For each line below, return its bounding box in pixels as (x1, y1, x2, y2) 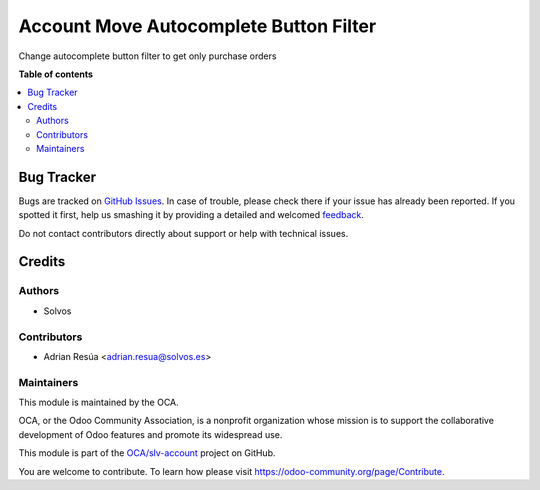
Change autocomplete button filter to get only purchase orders (18, 50, 277, 62)
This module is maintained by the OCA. (18, 396, 179, 409)
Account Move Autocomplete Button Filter (18, 15, 377, 37)
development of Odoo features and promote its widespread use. (18, 428, 283, 440)
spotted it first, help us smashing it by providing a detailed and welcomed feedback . (18, 209, 365, 221)
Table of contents (18, 68, 94, 80)
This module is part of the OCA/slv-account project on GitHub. (18, 447, 276, 459)
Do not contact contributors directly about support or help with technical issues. (18, 227, 349, 239)
